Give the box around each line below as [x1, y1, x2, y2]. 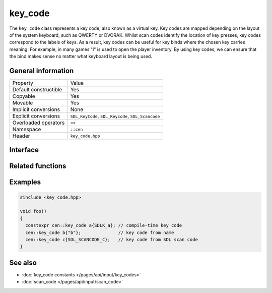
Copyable [12, 93, 35, 100]
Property [12, 80, 34, 87]
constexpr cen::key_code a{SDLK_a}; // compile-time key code [25, 222, 182, 228]
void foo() [20, 208, 47, 214]
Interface [9, 146, 39, 154]
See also [9, 258, 37, 267]
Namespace [12, 126, 41, 133]
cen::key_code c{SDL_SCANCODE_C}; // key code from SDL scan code [25, 237, 198, 242]
